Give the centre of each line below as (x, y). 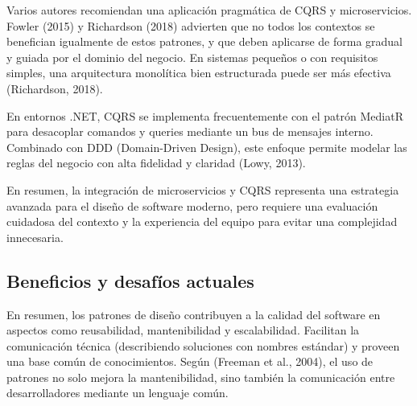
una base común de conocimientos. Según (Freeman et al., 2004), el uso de (190, 361)
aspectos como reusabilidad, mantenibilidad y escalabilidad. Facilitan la (183, 330)
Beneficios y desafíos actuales (130, 280)
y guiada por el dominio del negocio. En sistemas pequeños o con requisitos (192, 57)
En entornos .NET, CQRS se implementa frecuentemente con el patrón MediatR (205, 115)
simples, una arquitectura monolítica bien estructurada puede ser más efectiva (199, 73)
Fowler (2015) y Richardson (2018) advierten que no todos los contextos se (191, 25)
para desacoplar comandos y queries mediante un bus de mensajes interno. (190, 131)
